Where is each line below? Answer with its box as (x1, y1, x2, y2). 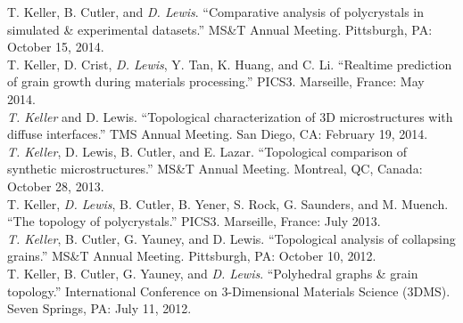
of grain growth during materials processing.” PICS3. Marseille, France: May (7, 72, 425, 91)
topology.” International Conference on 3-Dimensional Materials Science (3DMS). (7, 281, 451, 300)
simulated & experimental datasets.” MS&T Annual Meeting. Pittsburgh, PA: (7, 20, 433, 38)
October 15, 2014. (7, 37, 104, 56)
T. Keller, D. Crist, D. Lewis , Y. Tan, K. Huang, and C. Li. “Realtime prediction (7, 54, 452, 73)
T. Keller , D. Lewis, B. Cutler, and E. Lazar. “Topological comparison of (7, 141, 408, 160)
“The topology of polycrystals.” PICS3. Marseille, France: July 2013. (7, 212, 381, 230)
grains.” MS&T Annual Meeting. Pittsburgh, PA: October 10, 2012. (7, 246, 376, 265)
